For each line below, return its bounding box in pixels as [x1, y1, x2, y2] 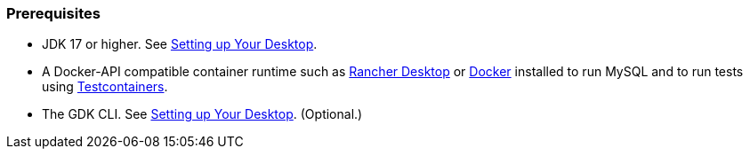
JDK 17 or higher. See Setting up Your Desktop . [42, 36, 318, 52]
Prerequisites [6, 4, 101, 22]
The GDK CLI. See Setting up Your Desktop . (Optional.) [42, 106, 363, 122]
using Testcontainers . [42, 79, 168, 95]
